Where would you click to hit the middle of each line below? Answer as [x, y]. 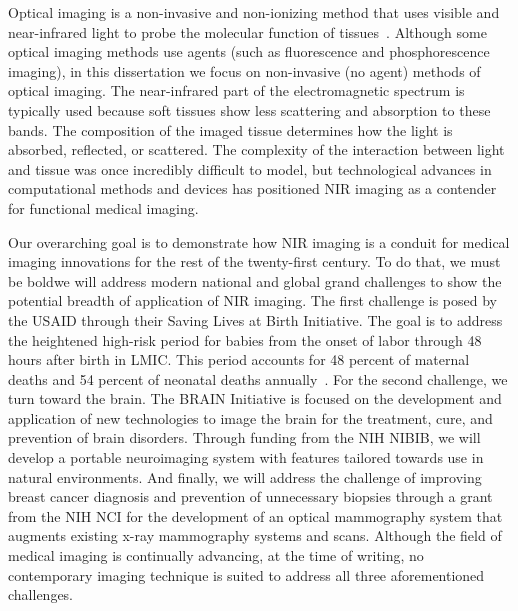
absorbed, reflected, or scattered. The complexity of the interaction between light [256, 149]
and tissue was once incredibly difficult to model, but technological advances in [250, 168]
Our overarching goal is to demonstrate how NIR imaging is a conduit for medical [259, 241]
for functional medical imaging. [103, 207]
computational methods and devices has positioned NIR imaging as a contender [252, 188]
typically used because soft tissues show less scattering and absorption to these [249, 109]
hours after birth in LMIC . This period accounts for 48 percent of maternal [239, 359]
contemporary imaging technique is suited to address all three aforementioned [246, 574]
